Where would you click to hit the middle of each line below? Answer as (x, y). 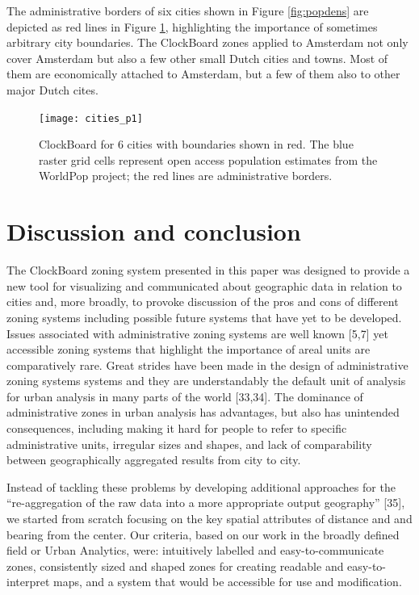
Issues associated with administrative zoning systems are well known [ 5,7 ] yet (197, 333)
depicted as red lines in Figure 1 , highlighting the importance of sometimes (192, 26)
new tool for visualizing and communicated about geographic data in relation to (204, 285)
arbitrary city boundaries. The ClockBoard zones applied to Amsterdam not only (207, 42)
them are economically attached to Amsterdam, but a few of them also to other (203, 74)
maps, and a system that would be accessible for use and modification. (228, 582)
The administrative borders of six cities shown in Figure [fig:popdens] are (188, 10)
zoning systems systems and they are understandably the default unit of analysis (206, 381)
